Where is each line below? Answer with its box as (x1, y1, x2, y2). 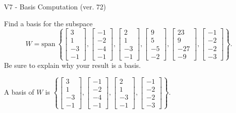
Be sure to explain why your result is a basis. (4, 59, 141, 70)
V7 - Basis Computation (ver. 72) (4, 1, 106, 11)
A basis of (4, 87, 34, 97)
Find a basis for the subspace (4, 18, 93, 28)
